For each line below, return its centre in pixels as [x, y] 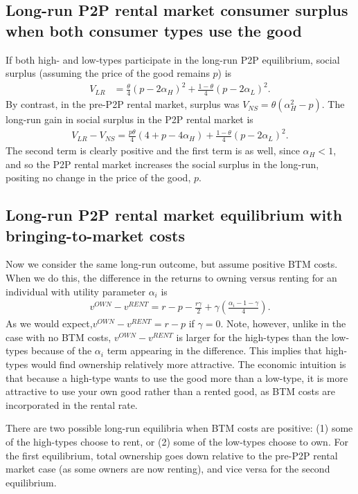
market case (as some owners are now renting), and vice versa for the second [168, 469]
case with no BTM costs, [59, 337]
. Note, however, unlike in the [283, 323]
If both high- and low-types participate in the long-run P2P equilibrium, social [173, 59]
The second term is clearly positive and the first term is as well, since [153, 150]
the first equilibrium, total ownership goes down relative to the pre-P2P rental [172, 455]
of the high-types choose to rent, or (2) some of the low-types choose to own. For [177, 442]
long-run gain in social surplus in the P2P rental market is [129, 119]
